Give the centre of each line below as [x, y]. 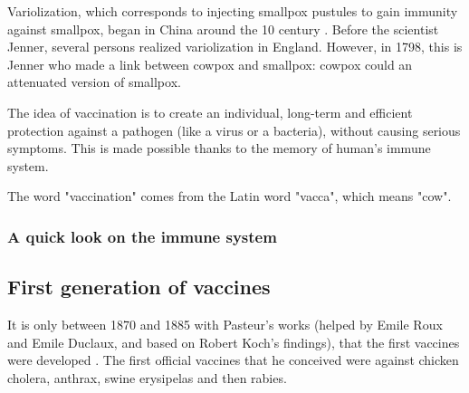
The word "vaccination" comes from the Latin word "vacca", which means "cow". [230, 196]
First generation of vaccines [139, 287]
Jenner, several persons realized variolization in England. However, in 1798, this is [235, 47]
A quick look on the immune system [142, 236]
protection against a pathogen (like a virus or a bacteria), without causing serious [234, 130]
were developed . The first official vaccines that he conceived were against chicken [233, 360]
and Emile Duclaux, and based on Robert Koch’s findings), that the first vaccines [234, 342]
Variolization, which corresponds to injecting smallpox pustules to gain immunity [233, 11]
